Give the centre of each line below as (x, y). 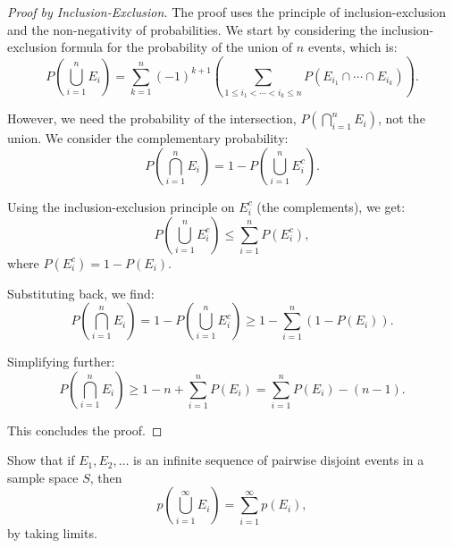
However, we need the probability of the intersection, (152, 118)
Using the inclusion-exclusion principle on (121, 206)
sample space (43, 477)
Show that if (41, 460)
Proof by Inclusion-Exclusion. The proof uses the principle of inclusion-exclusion (227, 12)
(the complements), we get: (331, 206)
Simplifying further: (61, 362)
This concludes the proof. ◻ (85, 430)
